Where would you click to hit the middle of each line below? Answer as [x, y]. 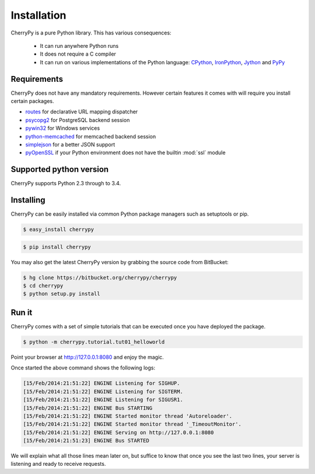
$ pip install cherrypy [57, 247]
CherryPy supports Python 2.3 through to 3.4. [66, 184]
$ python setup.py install [62, 294]
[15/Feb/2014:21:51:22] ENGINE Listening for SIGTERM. [103, 391]
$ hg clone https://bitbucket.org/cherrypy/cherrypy [100, 277]
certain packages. [33, 101]
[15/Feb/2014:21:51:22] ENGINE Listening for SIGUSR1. [103, 400]
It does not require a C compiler [78, 54]
